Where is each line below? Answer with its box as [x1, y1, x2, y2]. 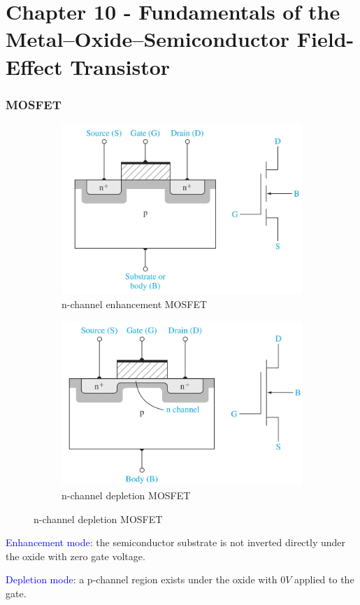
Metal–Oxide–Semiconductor [6, 25, 290, 53]
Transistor [70, 52, 171, 81]
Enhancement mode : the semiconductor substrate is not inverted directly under [6, 535, 346, 550]
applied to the [294, 572, 354, 587]
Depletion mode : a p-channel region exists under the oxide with [6, 572, 278, 587]
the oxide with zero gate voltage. [6, 548, 145, 563]
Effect [6, 52, 63, 81]
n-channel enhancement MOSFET [62, 296, 208, 311]
